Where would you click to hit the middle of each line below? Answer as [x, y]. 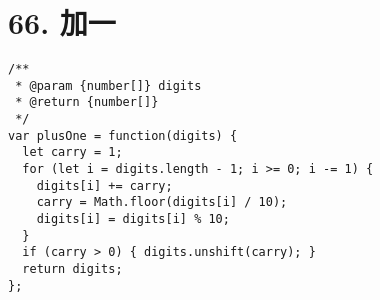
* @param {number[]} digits [108, 85]
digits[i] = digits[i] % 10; [133, 219]
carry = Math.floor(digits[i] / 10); [162, 202]
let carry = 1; [72, 152]
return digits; [72, 269]
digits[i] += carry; [104, 185]
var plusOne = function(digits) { [123, 135]
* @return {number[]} [87, 102]
